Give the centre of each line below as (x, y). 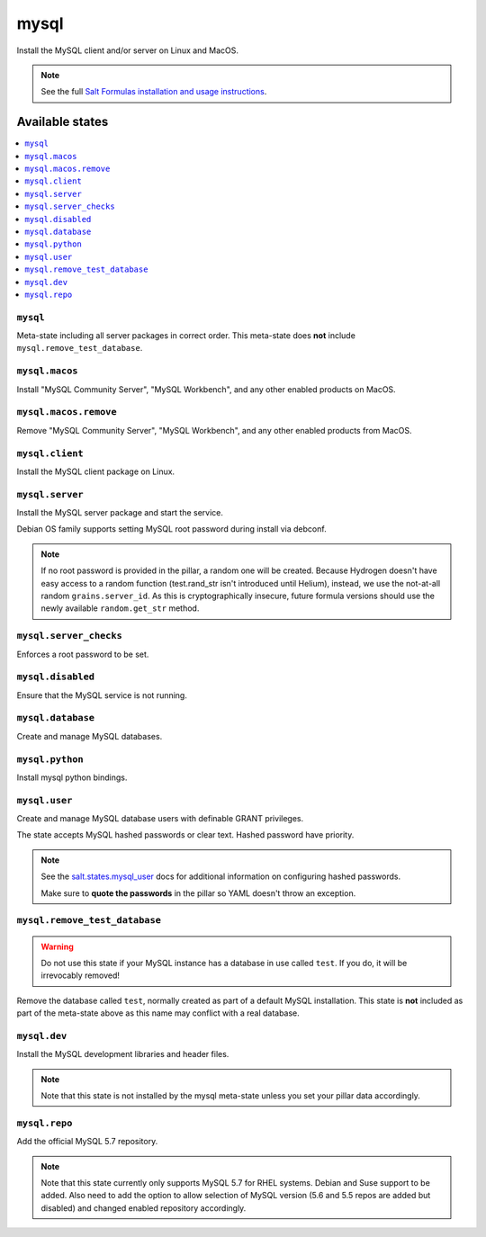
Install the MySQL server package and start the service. (120, 513)
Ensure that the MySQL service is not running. (102, 695)
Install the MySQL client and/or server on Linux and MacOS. (127, 50)
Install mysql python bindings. (72, 777)
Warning (57, 946)
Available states (63, 122)
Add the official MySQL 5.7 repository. (87, 1142)
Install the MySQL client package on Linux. (96, 471)
